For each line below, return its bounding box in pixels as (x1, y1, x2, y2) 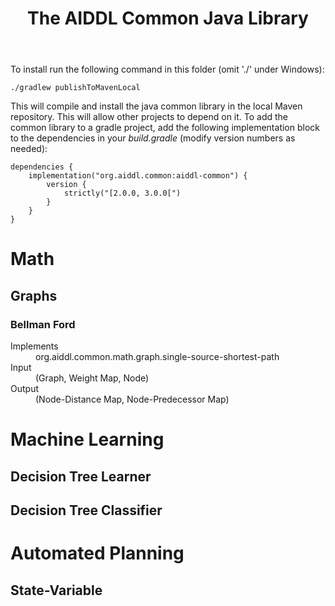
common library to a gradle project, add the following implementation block (10, 122, 320, 134)
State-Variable (10, 582, 103, 599)
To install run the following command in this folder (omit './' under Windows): (10, 63, 325, 76)
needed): (10, 143, 48, 155)
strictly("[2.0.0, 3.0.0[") (63, 188, 182, 199)
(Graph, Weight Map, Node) (35, 372, 150, 384)
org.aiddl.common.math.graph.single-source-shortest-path (35, 351, 280, 363)
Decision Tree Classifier (10, 502, 163, 519)
